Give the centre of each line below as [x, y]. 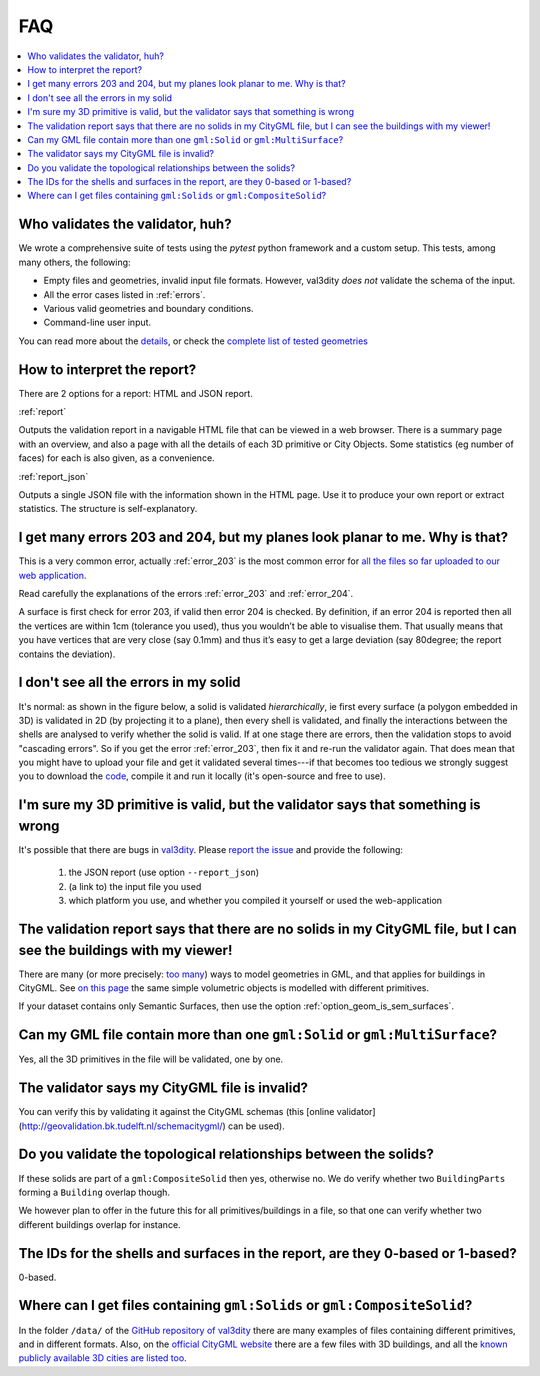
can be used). [256, 1126]
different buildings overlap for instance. [99, 1224]
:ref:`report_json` [53, 476]
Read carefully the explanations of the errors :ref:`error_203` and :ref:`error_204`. [186, 594]
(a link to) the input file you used [135, 886]
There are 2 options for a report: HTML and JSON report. [136, 393]
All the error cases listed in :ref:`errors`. [124, 294]
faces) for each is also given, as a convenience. [116, 458]
